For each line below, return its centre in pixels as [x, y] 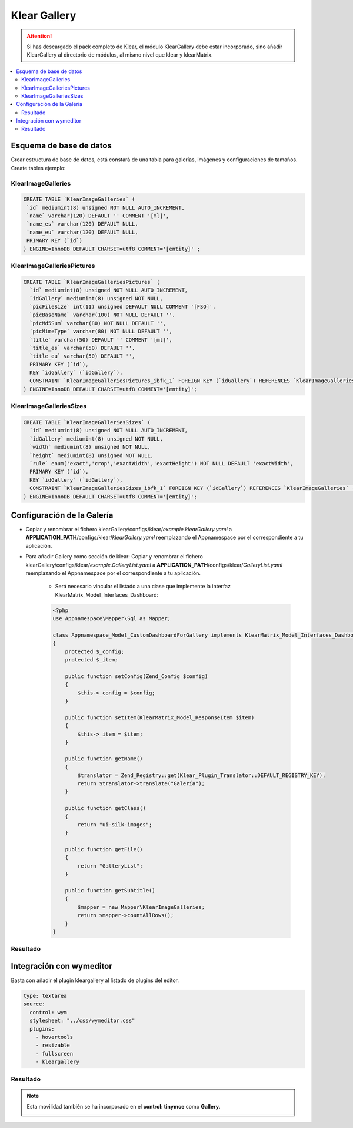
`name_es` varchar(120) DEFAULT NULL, [82, 224]
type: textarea [45, 996]
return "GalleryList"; [110, 866]
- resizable [53, 1045]
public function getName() [104, 759]
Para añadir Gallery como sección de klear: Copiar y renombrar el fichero [114, 557]
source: [34, 1004]
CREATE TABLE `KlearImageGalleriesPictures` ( [91, 282]
